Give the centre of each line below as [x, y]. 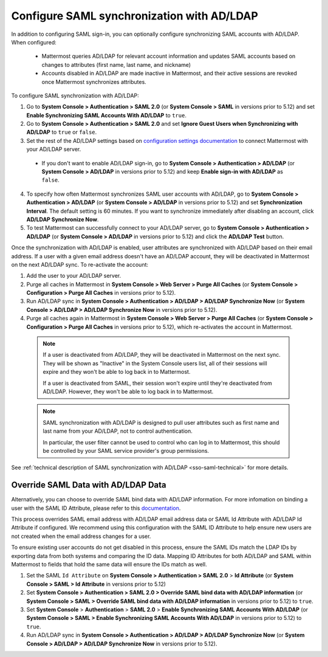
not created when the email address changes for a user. [81, 536]
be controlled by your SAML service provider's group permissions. [126, 450]
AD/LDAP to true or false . [62, 132]
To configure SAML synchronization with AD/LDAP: [75, 95]
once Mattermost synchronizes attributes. [94, 81]
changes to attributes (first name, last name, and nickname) [116, 64]
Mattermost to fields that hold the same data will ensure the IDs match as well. [109, 564]
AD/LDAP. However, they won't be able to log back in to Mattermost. [128, 391]
